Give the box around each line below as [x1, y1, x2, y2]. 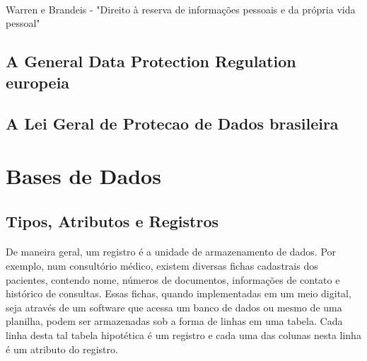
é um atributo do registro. [6, 341, 118, 356]
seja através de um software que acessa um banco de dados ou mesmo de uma [6, 299, 342, 314]
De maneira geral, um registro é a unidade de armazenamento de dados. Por [6, 244, 337, 259]
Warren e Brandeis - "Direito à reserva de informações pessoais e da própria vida [6, 1, 356, 16]
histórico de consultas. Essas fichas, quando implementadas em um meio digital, [6, 286, 351, 301]
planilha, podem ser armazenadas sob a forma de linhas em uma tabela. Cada [6, 314, 343, 328]
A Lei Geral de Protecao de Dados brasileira [6, 113, 339, 134]
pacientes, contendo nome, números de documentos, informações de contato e [6, 272, 340, 287]
